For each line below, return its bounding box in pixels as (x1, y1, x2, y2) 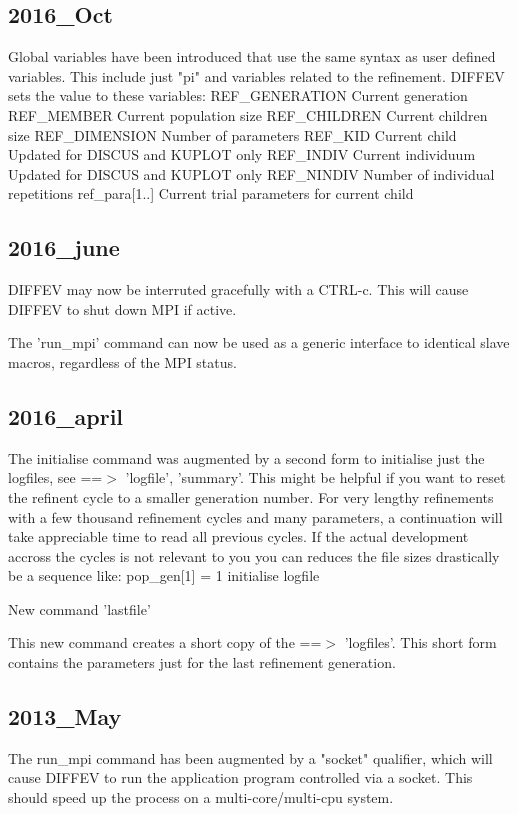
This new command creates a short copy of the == (8, 632, 322, 653)
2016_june (8, 232, 120, 263)
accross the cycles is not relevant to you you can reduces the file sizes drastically (8, 545, 500, 566)
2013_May (8, 701, 122, 732)
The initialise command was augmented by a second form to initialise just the (8, 447, 485, 468)
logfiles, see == (8, 467, 103, 488)
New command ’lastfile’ (8, 598, 151, 619)
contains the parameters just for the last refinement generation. (8, 652, 396, 673)
